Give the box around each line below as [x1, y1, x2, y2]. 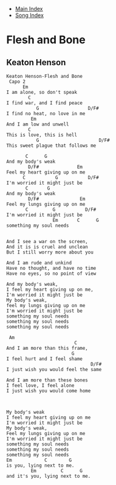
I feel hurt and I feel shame [6, 356, 83, 362]
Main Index [15, 5, 43, 12]
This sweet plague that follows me [6, 143, 97, 149]
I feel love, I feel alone [6, 383, 75, 389]
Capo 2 [9, 79, 26, 85]
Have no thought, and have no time [6, 265, 97, 271]
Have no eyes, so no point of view [6, 271, 97, 277]
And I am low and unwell [6, 121, 69, 127]
